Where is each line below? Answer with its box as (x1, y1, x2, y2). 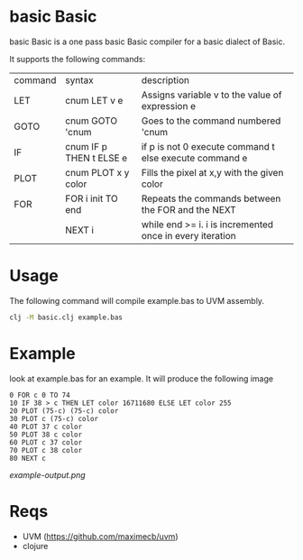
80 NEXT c (9, 454, 47, 463)
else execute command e (141, 151, 248, 164)
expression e (141, 99, 197, 112)
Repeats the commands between (141, 192, 281, 205)
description (141, 74, 189, 87)
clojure (22, 540, 49, 551)
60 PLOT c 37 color (9, 437, 83, 447)
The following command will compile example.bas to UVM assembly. (9, 295, 264, 306)
